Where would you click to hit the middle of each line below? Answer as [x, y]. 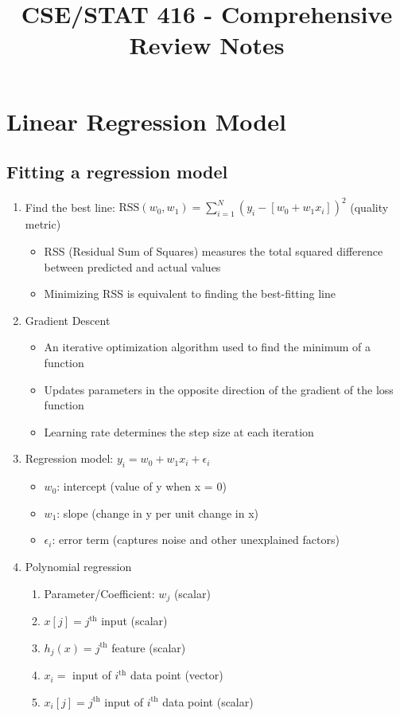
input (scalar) [134, 621]
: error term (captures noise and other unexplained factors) [196, 540]
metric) [43, 224]
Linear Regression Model [146, 121]
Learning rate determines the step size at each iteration [179, 431]
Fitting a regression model [117, 172]
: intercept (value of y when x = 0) [142, 486]
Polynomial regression [78, 566]
